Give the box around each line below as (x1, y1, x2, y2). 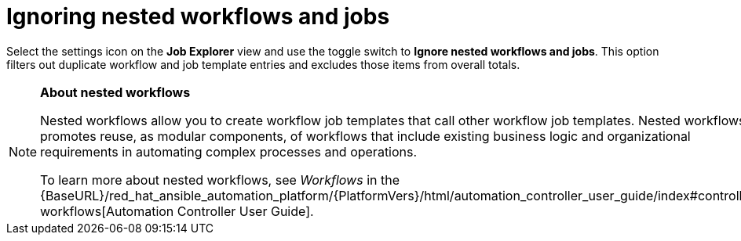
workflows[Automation (40, 203, 174, 219)
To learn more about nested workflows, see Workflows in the (40, 171, 400, 188)
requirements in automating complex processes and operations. (40, 143, 418, 160)
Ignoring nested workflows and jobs (6, 3, 390, 30)
